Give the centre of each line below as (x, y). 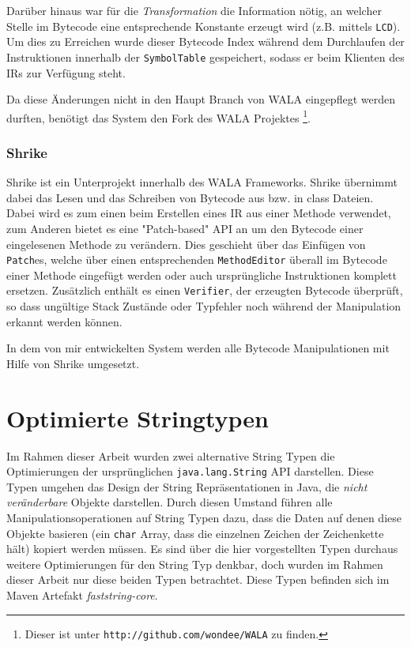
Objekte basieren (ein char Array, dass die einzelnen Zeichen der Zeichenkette (195, 533)
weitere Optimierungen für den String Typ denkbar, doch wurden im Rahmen (195, 564)
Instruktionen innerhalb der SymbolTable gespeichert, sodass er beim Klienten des (205, 56)
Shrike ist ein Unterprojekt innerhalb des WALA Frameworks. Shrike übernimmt (202, 182)
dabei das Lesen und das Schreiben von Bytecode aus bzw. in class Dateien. (190, 197)
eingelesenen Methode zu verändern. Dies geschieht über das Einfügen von (186, 244)
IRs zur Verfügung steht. (66, 72)
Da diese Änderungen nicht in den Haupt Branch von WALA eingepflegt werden (201, 99)
